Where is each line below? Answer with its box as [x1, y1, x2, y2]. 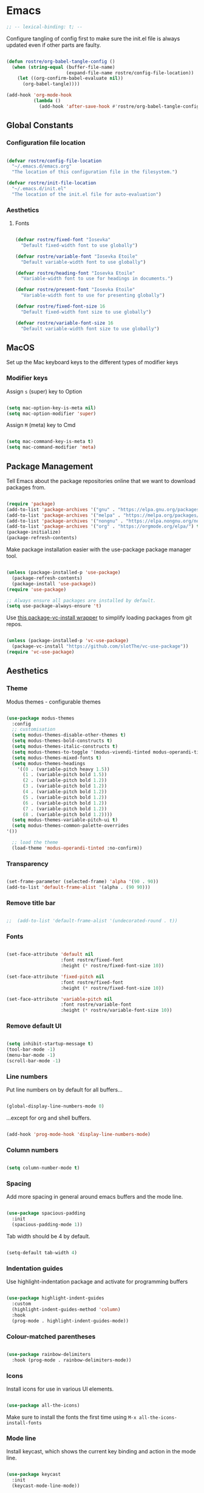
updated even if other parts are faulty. [6, 41, 101, 49]
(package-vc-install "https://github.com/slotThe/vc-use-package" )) [12, 643, 189, 649]
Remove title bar [6, 898, 56, 907]
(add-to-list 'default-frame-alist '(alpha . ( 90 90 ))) [6, 884, 151, 890]
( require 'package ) [6, 501, 56, 507]
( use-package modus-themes [6, 715, 75, 721]
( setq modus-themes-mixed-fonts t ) [12, 755, 102, 761]
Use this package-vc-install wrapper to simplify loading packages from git [6, 614, 192, 621]
